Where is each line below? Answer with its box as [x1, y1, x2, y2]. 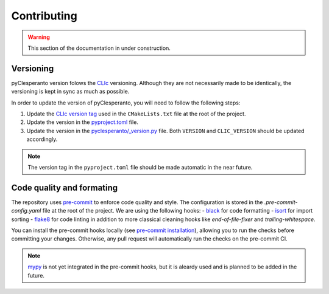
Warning [27, 33, 50, 41]
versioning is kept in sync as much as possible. [11, 88, 130, 95]
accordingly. [26, 135, 58, 143]
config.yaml [11, 207, 41, 214]
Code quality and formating [11, 182, 118, 193]
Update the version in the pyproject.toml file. [26, 118, 138, 126]
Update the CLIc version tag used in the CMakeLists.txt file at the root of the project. [26, 110, 246, 118]
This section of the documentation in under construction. [27, 44, 171, 52]
